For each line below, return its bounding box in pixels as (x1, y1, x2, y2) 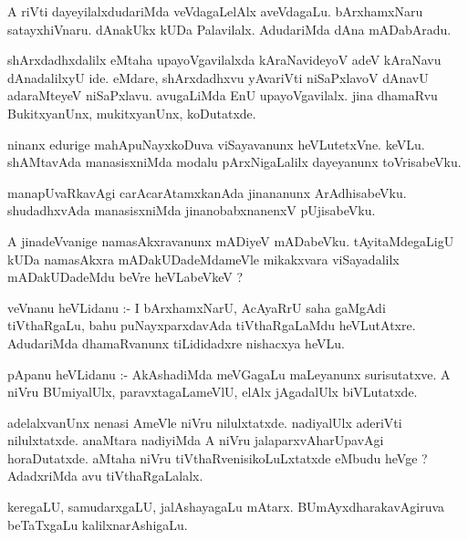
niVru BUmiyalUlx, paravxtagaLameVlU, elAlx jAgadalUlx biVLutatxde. (7, 382, 418, 401)
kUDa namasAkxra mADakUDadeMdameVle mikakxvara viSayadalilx (7, 249, 400, 268)
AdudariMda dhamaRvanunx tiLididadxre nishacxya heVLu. (7, 333, 345, 352)
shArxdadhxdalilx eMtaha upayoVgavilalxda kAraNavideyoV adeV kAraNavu (7, 50, 442, 69)
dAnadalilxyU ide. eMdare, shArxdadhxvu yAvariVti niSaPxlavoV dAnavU (7, 67, 429, 87)
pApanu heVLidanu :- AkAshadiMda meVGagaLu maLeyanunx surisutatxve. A (7, 364, 451, 383)
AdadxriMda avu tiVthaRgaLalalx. (7, 466, 203, 485)
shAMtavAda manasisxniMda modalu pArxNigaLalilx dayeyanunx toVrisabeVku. (7, 152, 462, 171)
